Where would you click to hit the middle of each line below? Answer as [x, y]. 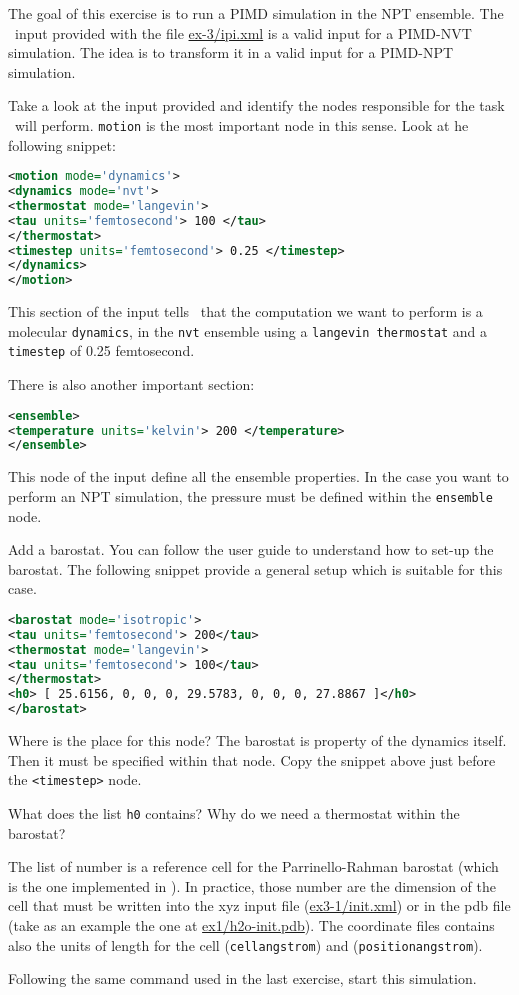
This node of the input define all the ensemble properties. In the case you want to [258, 476]
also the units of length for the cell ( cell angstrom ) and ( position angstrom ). [245, 944]
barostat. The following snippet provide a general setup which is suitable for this [255, 568]
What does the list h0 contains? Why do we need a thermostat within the [234, 812]
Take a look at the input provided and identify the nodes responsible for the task [256, 105]
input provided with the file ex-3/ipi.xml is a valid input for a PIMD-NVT [243, 32]
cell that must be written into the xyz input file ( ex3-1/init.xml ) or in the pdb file [259, 905]
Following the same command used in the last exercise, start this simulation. [242, 978]
